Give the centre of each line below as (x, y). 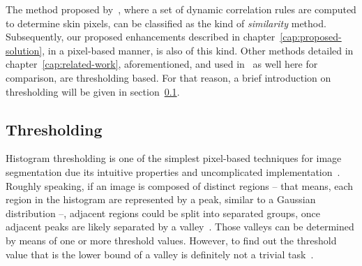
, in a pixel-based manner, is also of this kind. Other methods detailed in (198, 50)
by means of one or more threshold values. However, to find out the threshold (171, 240)
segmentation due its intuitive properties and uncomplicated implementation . (173, 171)
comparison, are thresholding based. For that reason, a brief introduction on (168, 77)
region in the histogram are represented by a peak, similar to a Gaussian (161, 199)
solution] (24, 50)
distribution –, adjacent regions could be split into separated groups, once (163, 213)
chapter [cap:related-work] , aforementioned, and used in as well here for (162, 64)
